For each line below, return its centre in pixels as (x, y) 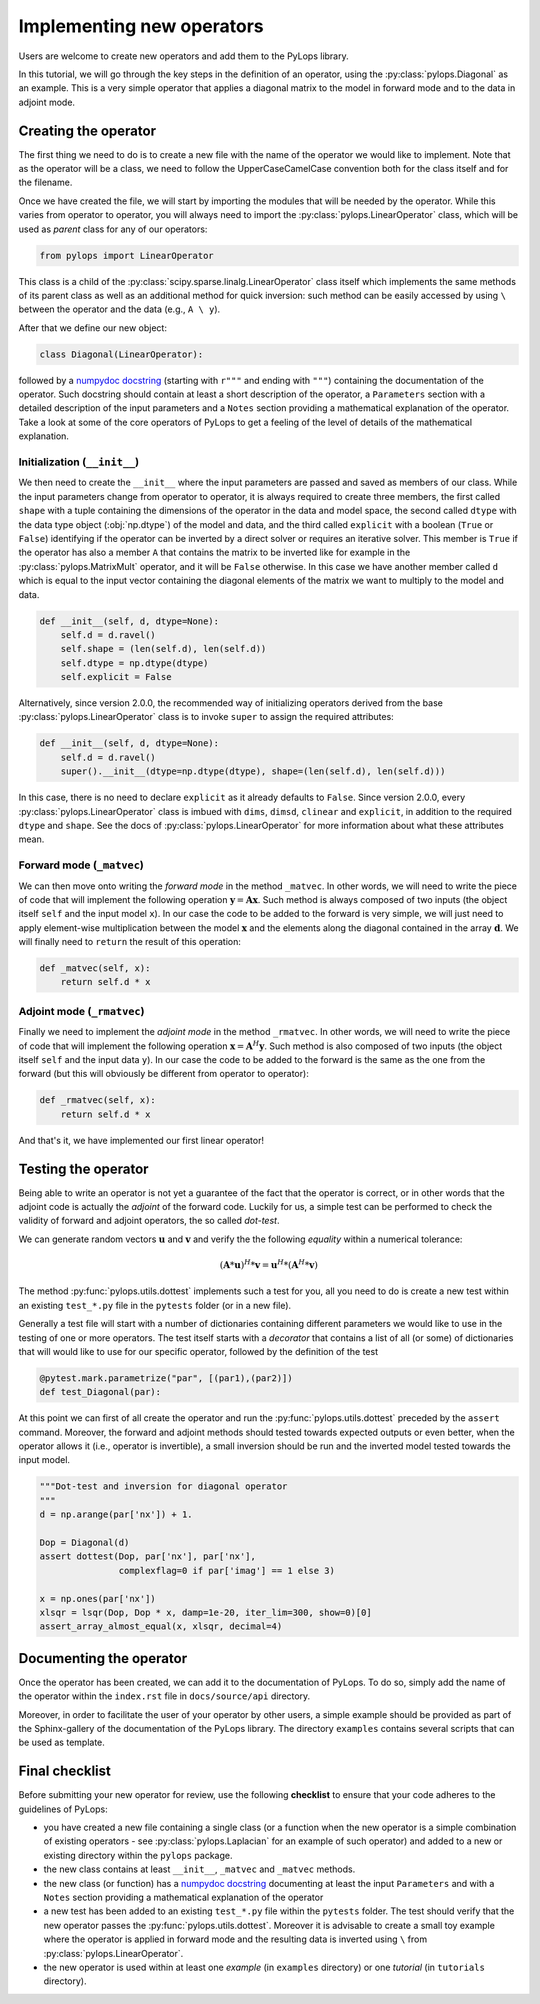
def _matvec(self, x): (95, 968)
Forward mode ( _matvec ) (81, 865)
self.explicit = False (116, 677)
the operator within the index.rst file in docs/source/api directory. (164, 1696)
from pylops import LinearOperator (126, 255)
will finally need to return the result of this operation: (130, 942)
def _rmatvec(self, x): (98, 1100)
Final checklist (65, 1771)
